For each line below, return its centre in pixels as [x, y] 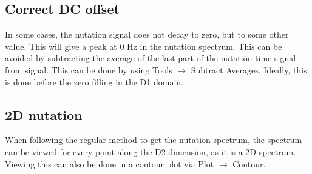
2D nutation [44, 114]
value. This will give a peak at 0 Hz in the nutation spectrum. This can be [144, 46]
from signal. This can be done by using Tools [89, 69]
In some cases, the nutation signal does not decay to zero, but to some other [147, 34]
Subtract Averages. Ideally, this [249, 69]
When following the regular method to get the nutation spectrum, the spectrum [154, 140]
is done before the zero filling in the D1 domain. [94, 82]
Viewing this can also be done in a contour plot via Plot [110, 163]
